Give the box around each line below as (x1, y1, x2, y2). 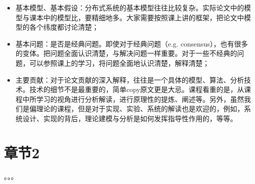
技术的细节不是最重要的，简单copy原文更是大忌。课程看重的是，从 (29, 84, 244, 94)
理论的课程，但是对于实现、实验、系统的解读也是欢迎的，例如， (36, 103, 244, 114)
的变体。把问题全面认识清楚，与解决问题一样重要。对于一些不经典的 (15, 48, 237, 58)
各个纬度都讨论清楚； (29, 22, 99, 32)
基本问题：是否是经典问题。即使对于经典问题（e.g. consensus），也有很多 (15, 38, 248, 48)
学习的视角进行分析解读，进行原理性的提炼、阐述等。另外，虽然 (36, 93, 244, 104)
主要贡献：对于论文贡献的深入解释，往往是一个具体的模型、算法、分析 (15, 74, 244, 85)
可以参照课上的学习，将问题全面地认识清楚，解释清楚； (29, 57, 210, 68)
